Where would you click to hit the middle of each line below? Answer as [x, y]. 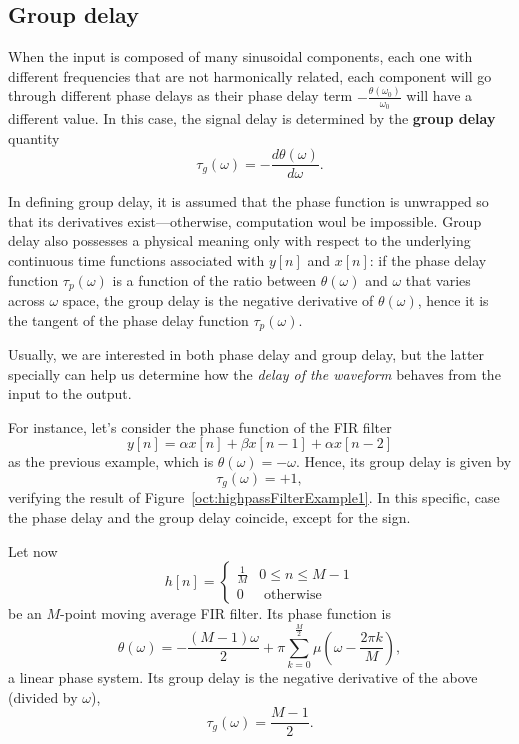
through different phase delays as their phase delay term [180, 95]
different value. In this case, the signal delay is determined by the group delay [252, 117]
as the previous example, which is [111, 461]
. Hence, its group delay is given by [403, 461]
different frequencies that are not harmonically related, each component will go [250, 75]
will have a [439, 95]
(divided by [43, 696]
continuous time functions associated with [136, 259]
